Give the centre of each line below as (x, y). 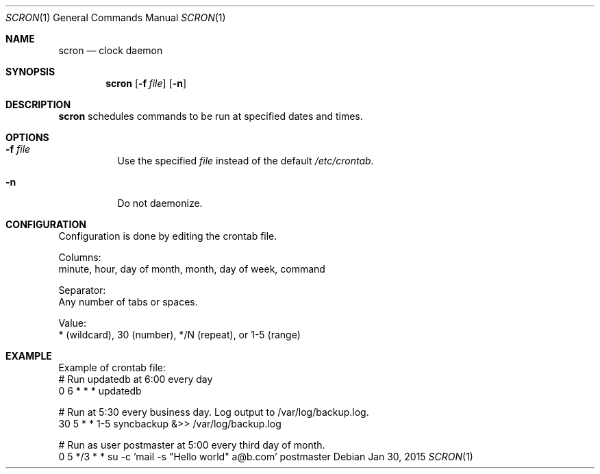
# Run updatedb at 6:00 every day (136, 379)
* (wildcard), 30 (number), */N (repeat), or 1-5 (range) (179, 335)
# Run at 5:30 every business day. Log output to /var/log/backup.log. (214, 412)
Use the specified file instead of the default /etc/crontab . (246, 161)
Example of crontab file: (112, 367)
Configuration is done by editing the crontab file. (168, 236)
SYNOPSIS (30, 72)
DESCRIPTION (38, 104)
